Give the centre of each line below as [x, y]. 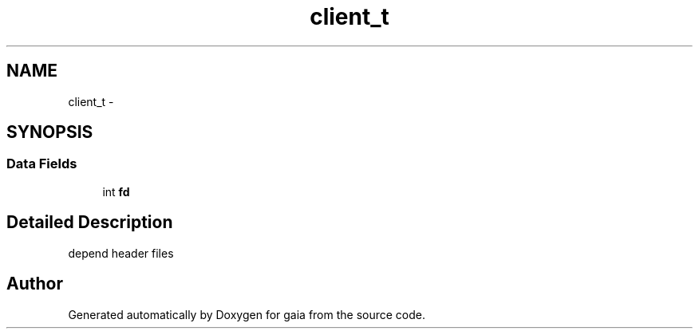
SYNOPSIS [50, 132]
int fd [116, 191]
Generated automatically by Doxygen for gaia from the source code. [247, 314]
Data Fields [42, 164]
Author [35, 284]
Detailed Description [90, 223]
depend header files [121, 253]
